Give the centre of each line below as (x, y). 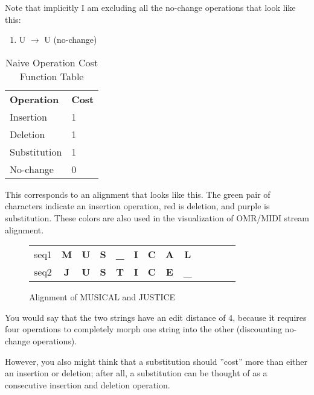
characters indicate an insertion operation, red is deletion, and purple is (137, 206)
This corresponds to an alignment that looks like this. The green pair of (138, 194)
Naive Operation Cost (52, 62)
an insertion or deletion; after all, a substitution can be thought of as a (136, 373)
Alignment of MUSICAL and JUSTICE (102, 297)
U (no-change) (71, 39)
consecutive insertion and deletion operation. (88, 384)
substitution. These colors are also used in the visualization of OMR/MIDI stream (157, 217)
